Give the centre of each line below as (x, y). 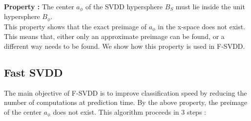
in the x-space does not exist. (202, 26)
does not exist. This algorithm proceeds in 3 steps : (129, 111)
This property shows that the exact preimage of (75, 26)
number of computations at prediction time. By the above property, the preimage (126, 102)
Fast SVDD (33, 72)
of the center (23, 111)
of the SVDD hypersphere (124, 6)
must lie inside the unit (210, 6)
